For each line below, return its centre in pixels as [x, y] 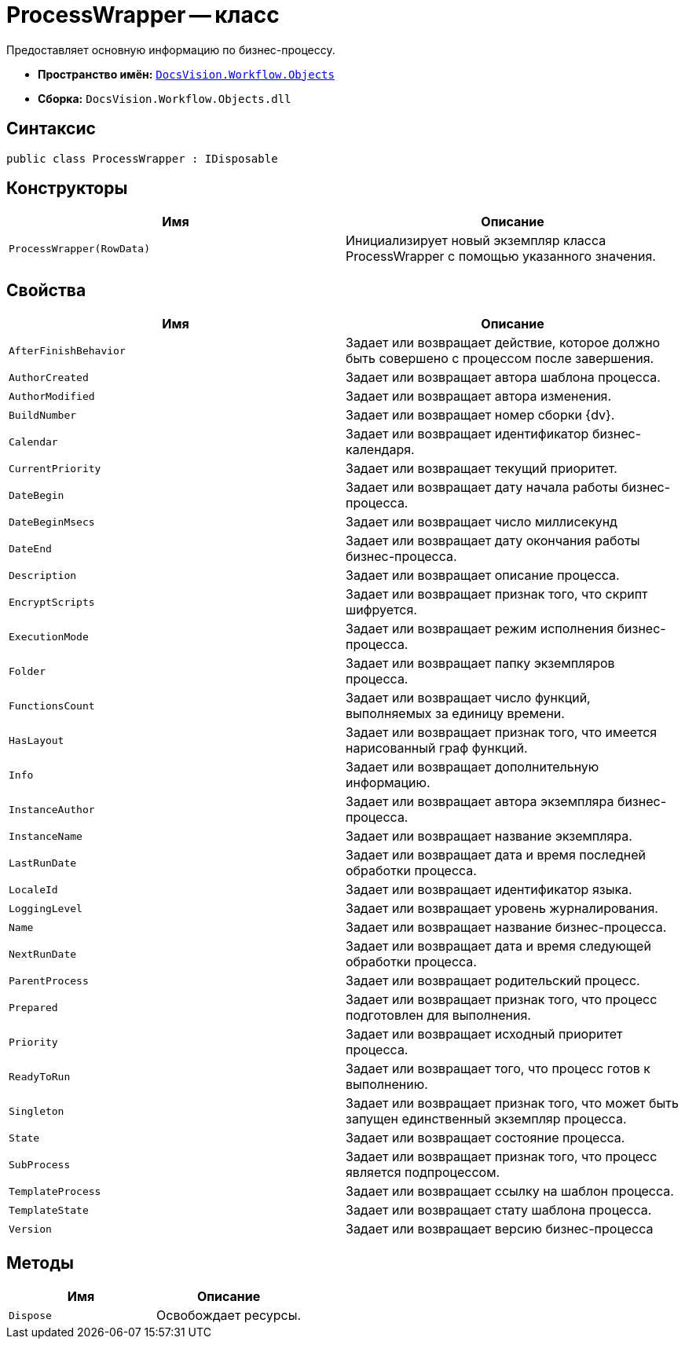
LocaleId [33, 889]
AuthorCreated [49, 377]
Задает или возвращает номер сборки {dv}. [480, 415]
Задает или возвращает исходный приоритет [484, 1034]
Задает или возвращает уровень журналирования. [502, 909]
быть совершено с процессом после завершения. [500, 359]
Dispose [30, 1315]
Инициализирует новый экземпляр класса [476, 241]
